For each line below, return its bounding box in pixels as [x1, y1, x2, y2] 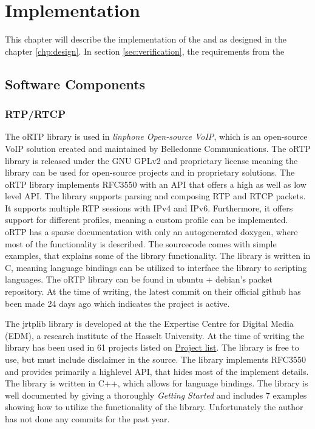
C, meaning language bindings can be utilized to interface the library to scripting [5, 261, 307, 273]
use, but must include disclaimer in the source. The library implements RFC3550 [5, 353, 306, 365]
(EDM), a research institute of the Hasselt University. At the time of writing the [5, 329, 305, 341]
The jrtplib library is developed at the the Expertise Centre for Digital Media [5, 317, 294, 330]
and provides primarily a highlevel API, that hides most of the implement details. [5, 365, 309, 377]
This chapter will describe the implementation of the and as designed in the [5, 33, 286, 46]
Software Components [5, 74, 146, 93]
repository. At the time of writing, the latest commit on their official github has [5, 285, 301, 298]
